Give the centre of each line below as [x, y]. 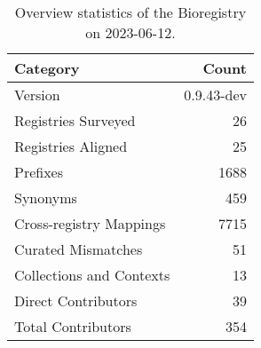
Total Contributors [73, 326]
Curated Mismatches [79, 249]
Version [37, 95]
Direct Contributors [76, 301]
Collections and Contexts [92, 275]
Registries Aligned [71, 146]
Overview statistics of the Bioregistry [130, 12]
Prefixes [39, 172]
